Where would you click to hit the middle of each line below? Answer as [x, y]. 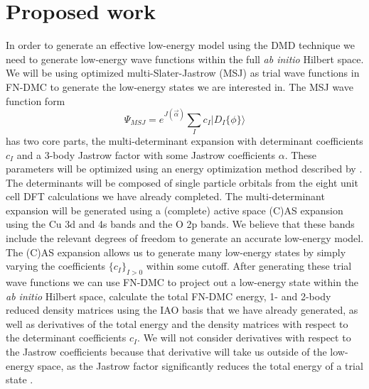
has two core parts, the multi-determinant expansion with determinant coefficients [184, 140]
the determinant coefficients [66, 338]
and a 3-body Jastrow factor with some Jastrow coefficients [146, 154]
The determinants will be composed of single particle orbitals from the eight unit [182, 182]
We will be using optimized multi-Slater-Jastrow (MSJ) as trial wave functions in [183, 73]
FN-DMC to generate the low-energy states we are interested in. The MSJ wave [180, 86]
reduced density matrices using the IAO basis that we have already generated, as [182, 310]
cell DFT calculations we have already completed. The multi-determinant [165, 196]
